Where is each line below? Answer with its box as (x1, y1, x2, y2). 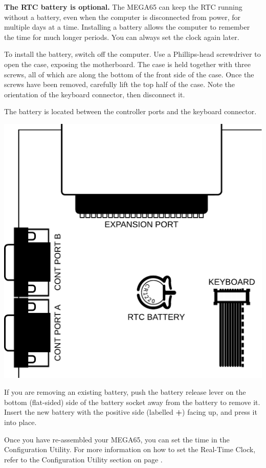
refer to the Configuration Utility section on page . (4, 454, 163, 464)
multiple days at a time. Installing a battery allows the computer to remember (4, 22, 250, 32)
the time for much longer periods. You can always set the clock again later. (4, 31, 239, 42)
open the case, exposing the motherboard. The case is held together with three (4, 58, 251, 69)
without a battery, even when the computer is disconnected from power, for (4, 11, 240, 22)
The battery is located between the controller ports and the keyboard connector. (4, 106, 257, 117)
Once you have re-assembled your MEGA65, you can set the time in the (4, 434, 230, 444)
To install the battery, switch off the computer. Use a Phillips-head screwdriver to (4, 49, 261, 59)
